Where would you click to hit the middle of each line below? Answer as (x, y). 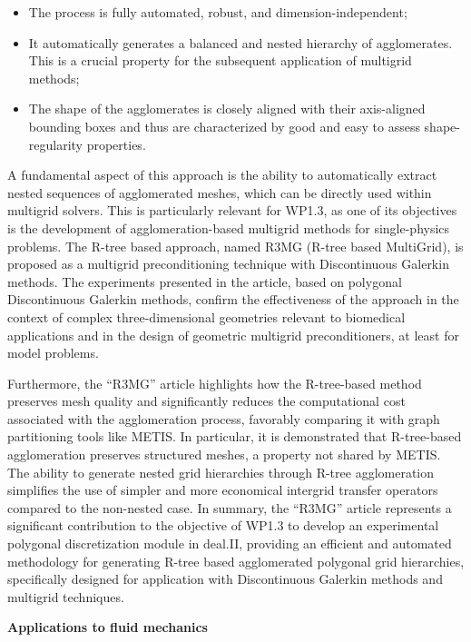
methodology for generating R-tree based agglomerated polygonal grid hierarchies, (236, 561)
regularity (56, 144)
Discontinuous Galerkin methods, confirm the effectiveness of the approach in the (233, 299)
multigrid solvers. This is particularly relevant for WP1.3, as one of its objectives (232, 210)
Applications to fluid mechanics (108, 627)
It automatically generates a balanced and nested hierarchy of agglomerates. (240, 42)
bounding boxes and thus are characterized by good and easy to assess (224, 126)
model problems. (53, 353)
